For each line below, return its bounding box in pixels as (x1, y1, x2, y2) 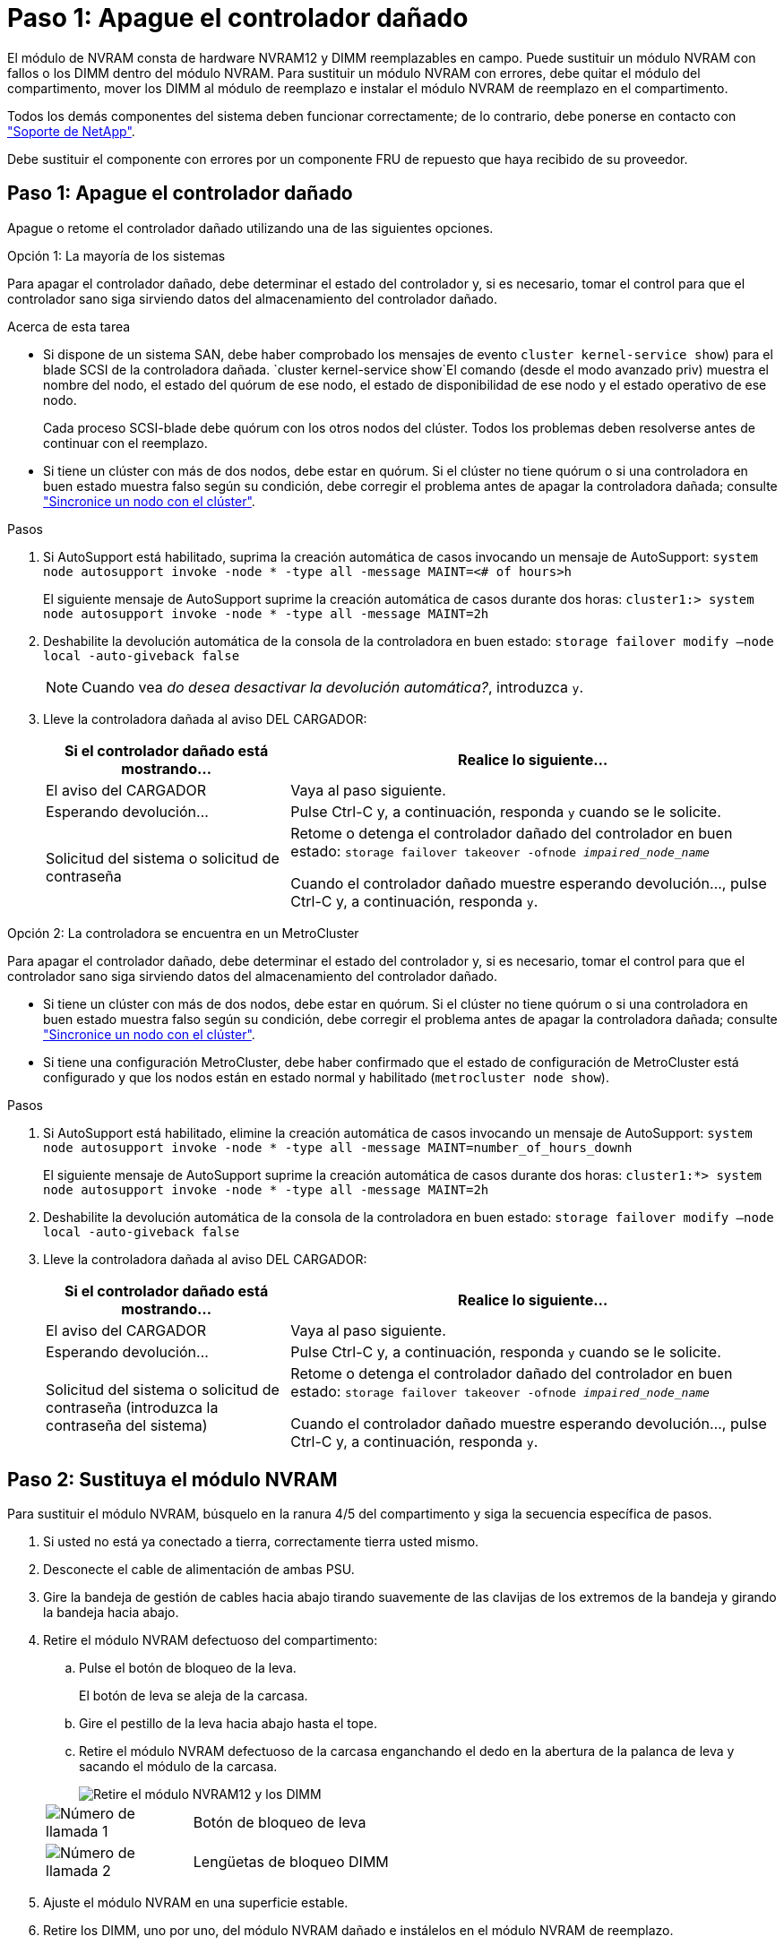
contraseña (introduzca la (46, 1398, 219, 1416)
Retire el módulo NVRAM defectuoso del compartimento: (43, 1632, 378, 1648)
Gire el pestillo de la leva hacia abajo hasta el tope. (79, 1716, 377, 1732)
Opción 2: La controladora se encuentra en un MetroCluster (7, 925, 359, 941)
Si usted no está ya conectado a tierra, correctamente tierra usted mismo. (43, 1534, 479, 1550)
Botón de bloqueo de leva (193, 1813, 366, 1832)
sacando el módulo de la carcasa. (79, 1759, 278, 1775)
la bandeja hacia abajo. (43, 1605, 179, 1621)
